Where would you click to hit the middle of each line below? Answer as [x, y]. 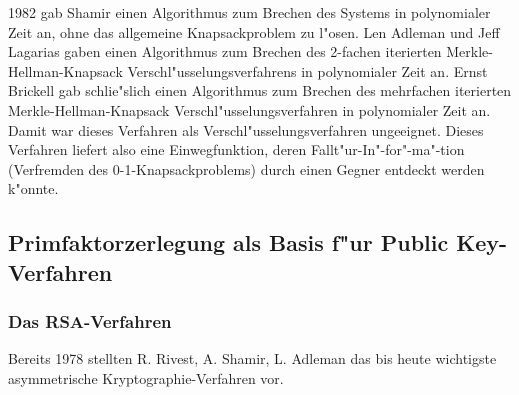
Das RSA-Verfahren [90, 321]
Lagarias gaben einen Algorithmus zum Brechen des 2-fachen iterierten [225, 51]
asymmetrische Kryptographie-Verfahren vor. [146, 377]
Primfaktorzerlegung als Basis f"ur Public [228, 242]
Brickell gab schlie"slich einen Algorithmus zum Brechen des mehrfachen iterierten [260, 90]
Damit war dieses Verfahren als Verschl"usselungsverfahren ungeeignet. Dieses [246, 129]
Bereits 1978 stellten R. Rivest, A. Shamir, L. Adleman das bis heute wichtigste [252, 358]
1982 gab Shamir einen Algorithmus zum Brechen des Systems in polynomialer [249, 12]
